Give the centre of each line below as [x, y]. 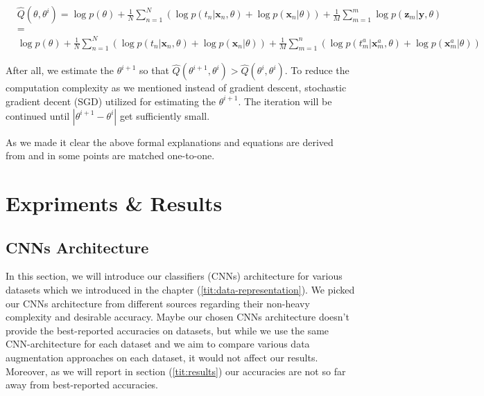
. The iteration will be [285, 101]
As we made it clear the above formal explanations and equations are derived [170, 142]
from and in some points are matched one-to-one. [110, 155]
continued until [38, 115]
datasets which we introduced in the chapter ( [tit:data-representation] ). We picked [180, 289]
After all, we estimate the [60, 70]
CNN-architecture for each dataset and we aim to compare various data [158, 344]
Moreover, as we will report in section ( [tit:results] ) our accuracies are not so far [176, 371]
